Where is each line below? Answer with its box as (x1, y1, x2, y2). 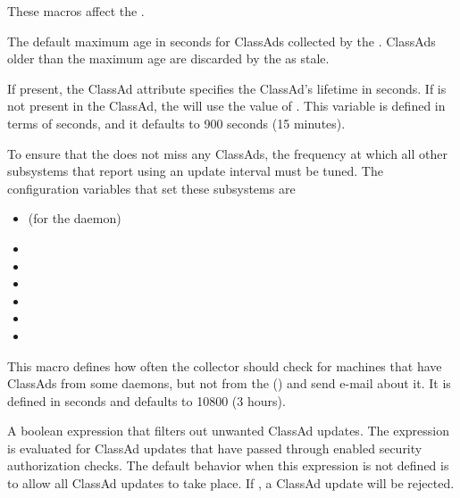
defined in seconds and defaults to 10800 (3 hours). (7, 391, 286, 410)
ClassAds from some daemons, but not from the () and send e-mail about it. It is (7, 374, 451, 393)
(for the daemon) (28, 209, 121, 228)
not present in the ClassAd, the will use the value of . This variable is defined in (7, 96, 446, 115)
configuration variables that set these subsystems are (7, 178, 296, 197)
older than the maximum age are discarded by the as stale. (7, 49, 330, 68)
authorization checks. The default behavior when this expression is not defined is (7, 456, 449, 475)
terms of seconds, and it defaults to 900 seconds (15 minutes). (7, 113, 346, 132)
